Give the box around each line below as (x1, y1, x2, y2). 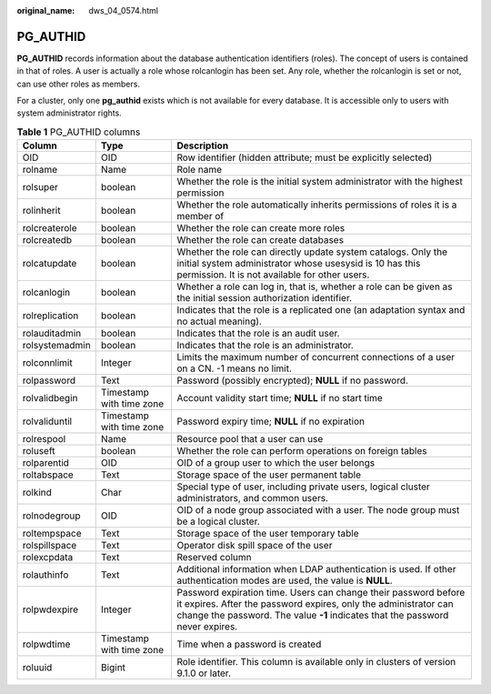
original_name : (16, 5, 75, 15)
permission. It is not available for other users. (176, 268, 370, 281)
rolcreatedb (22, 234, 73, 246)
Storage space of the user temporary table (176, 528, 359, 540)
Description (176, 139, 229, 152)
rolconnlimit (22, 357, 73, 369)
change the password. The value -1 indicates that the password (176, 609, 449, 622)
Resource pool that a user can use (176, 433, 324, 446)
